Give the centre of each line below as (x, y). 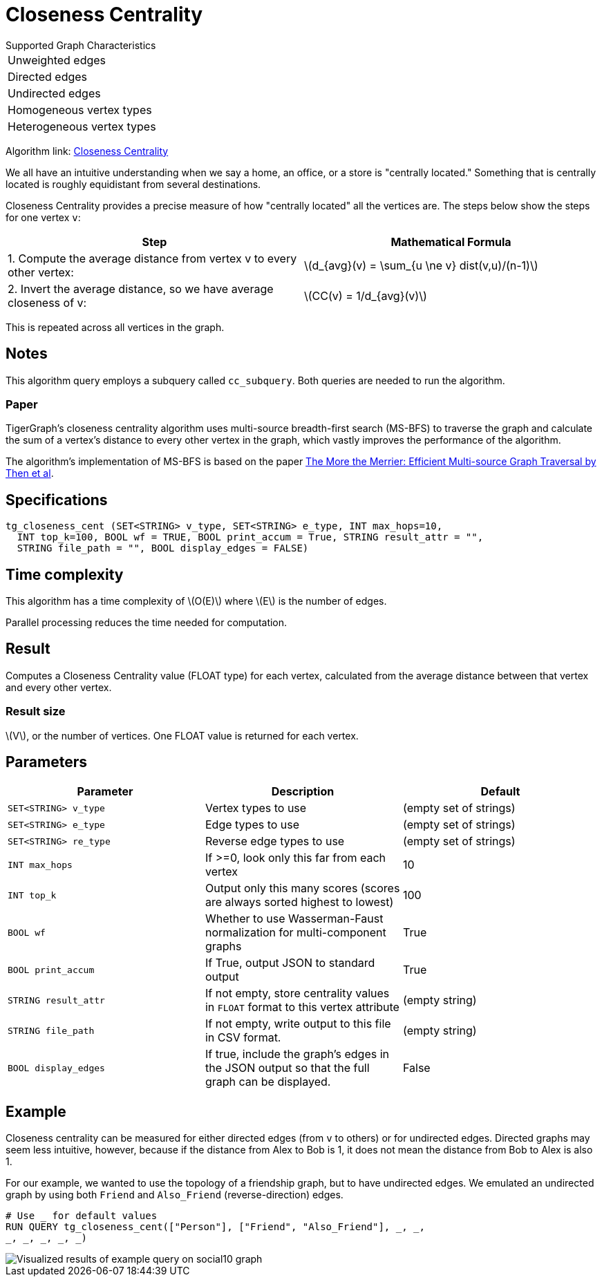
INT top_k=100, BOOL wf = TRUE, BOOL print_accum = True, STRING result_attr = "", (250, 537)
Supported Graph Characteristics (81, 45)
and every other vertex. (59, 687)
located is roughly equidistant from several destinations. (133, 184)
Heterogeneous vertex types (82, 126)
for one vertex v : (43, 217)
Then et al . (30, 473)
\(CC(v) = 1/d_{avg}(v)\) (366, 295)
